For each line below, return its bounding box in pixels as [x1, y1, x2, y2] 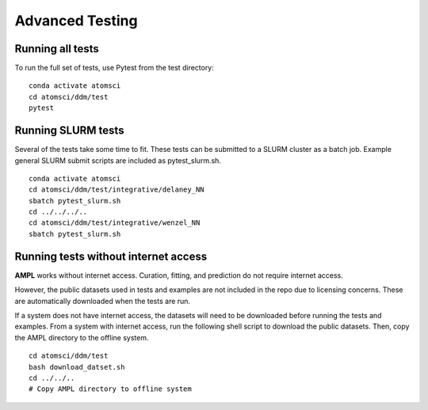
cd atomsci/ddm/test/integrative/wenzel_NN [29, 218, 201, 227]
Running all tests [14, 42, 99, 55]
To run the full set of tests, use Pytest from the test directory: [14, 63, 214, 73]
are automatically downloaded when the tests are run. [14, 296, 190, 306]
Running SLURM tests [14, 123, 124, 138]
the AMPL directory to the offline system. [14, 332, 149, 342]
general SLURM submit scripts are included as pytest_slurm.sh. [14, 155, 222, 165]
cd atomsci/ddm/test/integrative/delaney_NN [29, 185, 205, 194]
